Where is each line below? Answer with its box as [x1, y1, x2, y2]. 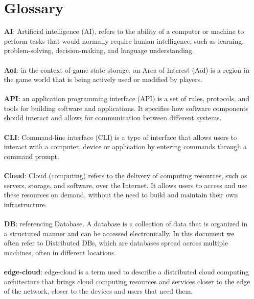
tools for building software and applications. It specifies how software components [4, 103, 249, 113]
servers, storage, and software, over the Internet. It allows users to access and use [4, 180, 248, 190]
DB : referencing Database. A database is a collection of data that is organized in [4, 218, 248, 228]
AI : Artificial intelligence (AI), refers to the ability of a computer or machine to [4, 26, 244, 36]
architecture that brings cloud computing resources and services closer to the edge [4, 276, 250, 286]
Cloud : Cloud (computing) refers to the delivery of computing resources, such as [4, 170, 247, 181]
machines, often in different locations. [4, 247, 116, 257]
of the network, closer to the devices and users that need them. [4, 286, 193, 296]
